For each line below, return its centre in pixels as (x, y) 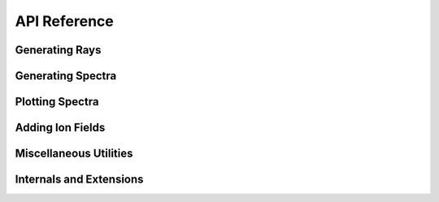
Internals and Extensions (79, 180)
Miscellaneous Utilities (74, 154)
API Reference (64, 21)
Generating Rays (58, 50)
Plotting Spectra (57, 102)
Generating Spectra (66, 76)
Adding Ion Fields (60, 128)
